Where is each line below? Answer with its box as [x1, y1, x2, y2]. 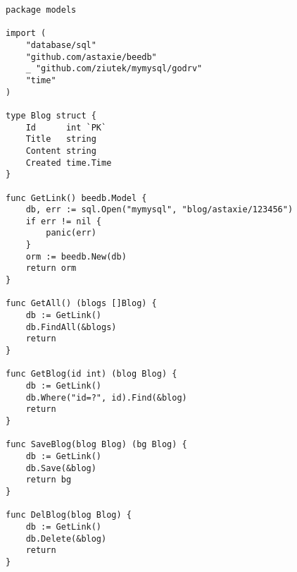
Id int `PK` [25, 122, 107, 133]
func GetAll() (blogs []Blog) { [6, 298, 157, 309]
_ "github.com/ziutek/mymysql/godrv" [25, 63, 203, 74]
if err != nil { [25, 216, 102, 226]
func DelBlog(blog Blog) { [6, 510, 132, 521]
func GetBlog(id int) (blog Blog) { [6, 369, 177, 379]
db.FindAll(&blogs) [25, 322, 117, 332]
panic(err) [46, 228, 96, 238]
